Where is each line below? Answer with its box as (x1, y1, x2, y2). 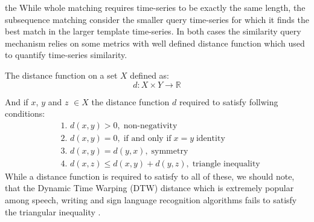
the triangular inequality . (5, 205, 101, 218)
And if (5, 95, 28, 108)
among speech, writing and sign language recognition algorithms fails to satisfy (5, 194, 297, 206)
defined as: (130, 68, 169, 81)
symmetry (151, 146, 188, 155)
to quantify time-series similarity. (5, 48, 127, 61)
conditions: (5, 107, 45, 120)
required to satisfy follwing (179, 95, 278, 108)
